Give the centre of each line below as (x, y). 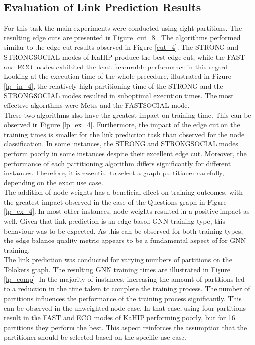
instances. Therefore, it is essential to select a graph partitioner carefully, (114, 173)
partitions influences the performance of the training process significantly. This (123, 298)
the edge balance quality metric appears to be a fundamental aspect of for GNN (125, 240)
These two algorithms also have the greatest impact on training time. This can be (127, 115)
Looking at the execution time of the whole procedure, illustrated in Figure (118, 76)
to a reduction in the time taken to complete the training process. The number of (127, 289)
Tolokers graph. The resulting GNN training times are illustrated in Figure (117, 269)
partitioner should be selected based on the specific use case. (95, 337)
